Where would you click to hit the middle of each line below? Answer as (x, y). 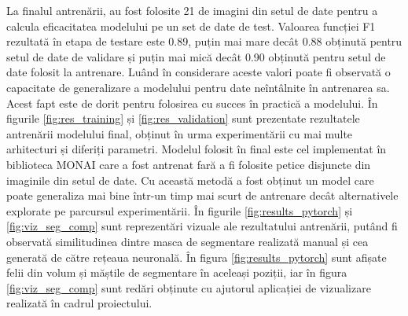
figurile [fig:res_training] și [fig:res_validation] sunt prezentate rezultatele (183, 118)
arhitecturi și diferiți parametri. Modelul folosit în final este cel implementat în (197, 149)
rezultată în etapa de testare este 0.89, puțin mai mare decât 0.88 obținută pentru (204, 41)
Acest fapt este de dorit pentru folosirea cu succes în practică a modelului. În (192, 103)
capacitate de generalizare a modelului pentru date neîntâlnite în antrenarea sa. (198, 87)
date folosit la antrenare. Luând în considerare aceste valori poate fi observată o (198, 72)
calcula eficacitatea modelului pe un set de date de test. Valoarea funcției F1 (191, 26)
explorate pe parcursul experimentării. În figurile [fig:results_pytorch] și (180, 210)
